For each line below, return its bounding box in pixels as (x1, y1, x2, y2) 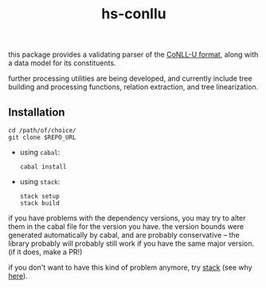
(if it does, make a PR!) (8, 247, 83, 256)
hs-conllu (101, 5, 166, 23)
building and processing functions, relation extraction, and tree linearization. (8, 82, 259, 92)
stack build (19, 199, 60, 207)
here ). (8, 271, 28, 280)
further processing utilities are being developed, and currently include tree (8, 73, 252, 84)
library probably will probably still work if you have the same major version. (8, 239, 255, 248)
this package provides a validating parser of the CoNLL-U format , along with (8, 49, 259, 60)
